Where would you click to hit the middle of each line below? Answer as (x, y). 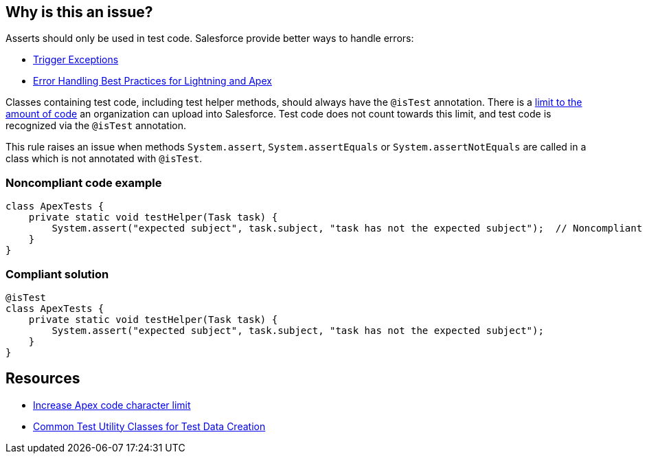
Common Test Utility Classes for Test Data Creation (149, 426)
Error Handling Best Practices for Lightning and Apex (152, 81)
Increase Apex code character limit (112, 405)
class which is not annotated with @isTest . (104, 159)
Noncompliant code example (84, 182)
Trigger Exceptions (76, 60)
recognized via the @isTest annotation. (96, 126)
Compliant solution (57, 274)
